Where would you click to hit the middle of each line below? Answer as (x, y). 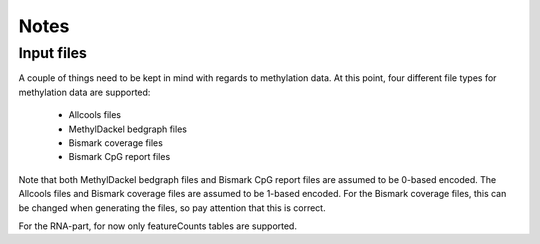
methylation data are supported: (84, 92)
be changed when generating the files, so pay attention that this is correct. (172, 207)
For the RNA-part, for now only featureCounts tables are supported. (157, 226)
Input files (52, 53)
